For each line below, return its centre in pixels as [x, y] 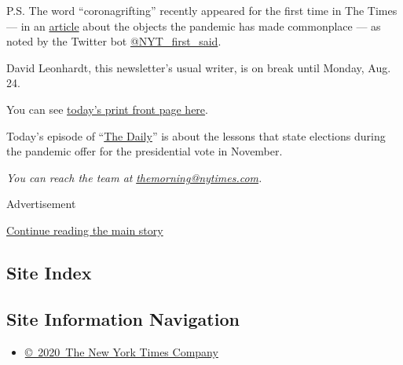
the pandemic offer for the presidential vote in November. [145, 151]
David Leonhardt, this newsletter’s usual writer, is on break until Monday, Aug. [199, 67]
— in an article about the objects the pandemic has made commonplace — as [194, 26]
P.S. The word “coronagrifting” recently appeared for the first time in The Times [202, 10]
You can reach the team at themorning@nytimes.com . [134, 177]
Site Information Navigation [123, 318]
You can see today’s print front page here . [107, 109]
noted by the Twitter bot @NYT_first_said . [114, 41]
